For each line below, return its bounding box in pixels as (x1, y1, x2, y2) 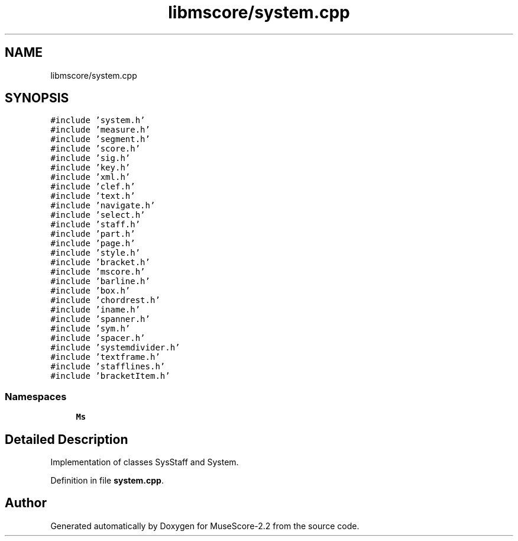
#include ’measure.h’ (50, 125, 150, 135)
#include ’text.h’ (50, 191, 135, 201)
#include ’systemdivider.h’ (50, 343, 180, 353)
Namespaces (5, 390, 67, 402)
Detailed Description (5, 431, 128, 447)
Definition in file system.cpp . (50, 475, 164, 486)
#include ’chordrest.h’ (50, 295, 160, 305)
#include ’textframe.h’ (50, 352, 160, 362)
